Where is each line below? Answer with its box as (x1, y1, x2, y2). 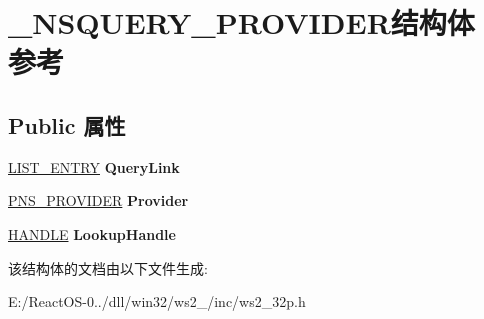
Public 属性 (8, 109, 126, 140)
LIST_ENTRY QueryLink (8, 156, 180, 177)
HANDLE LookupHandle (8, 223, 176, 244)
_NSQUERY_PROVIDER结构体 (8, 2, 475, 43)
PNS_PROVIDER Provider (8, 190, 189, 211)
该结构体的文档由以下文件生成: (8, 257, 208, 278)
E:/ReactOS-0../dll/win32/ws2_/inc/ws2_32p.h (8, 291, 306, 312)
